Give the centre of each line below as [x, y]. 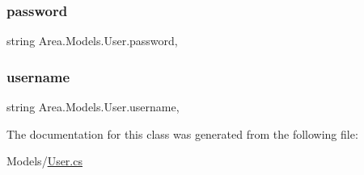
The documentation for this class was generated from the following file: [182, 133]
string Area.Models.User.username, [93, 107]
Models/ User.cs [44, 161]
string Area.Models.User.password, [92, 41]
